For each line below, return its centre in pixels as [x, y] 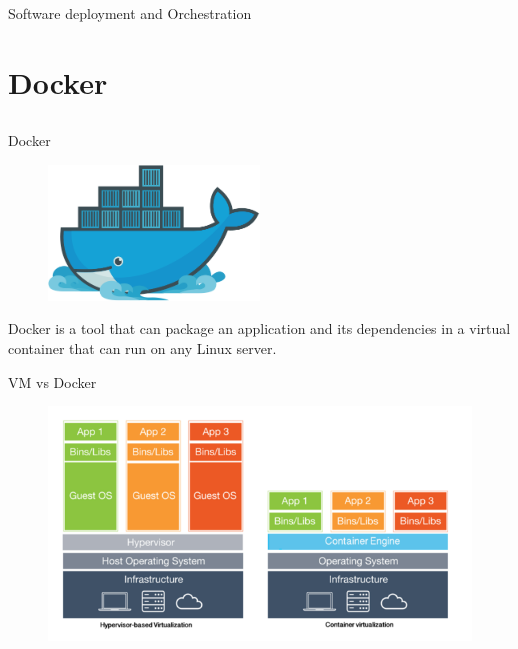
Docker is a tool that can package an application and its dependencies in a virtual [259, 328]
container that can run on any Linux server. [142, 347]
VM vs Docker [52, 381]
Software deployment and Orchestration [130, 13]
